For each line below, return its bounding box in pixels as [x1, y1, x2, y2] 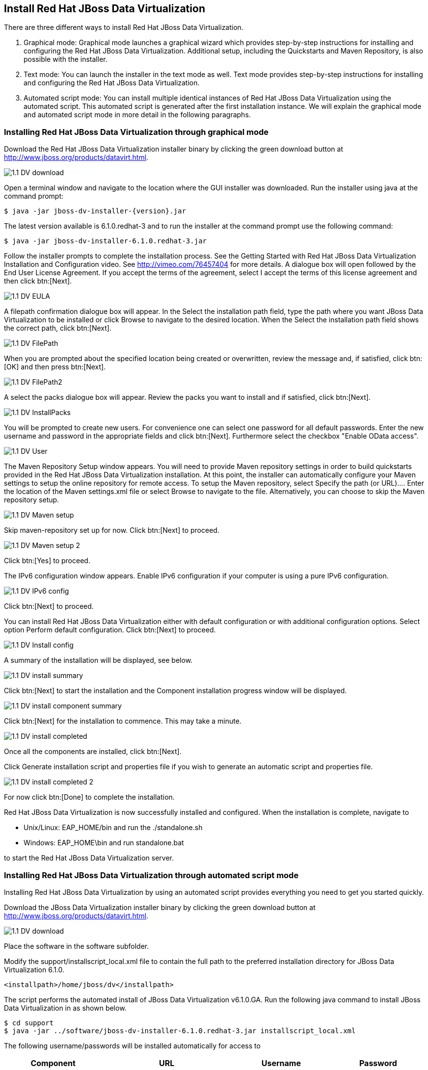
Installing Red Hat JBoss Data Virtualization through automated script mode [4, 870, 299, 880]
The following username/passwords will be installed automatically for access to [4, 1041, 261, 1050]
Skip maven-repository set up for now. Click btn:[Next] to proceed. [4, 526, 219, 535]
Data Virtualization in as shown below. [4, 1003, 127, 1012]
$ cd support [4, 1018, 54, 1027]
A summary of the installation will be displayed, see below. [4, 656, 193, 665]
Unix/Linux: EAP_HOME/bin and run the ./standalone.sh [24, 823, 203, 832]
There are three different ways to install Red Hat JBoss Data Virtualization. [4, 23, 243, 32]
